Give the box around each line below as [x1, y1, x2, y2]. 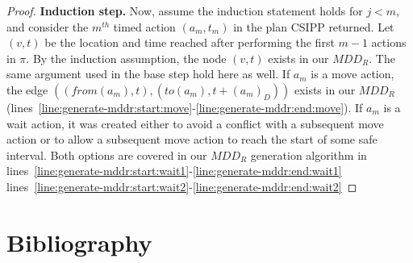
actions [371, 34, 407, 51]
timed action [113, 18, 176, 35]
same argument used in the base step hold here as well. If [6, 65, 290, 82]
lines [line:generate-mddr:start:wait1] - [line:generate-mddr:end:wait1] [6, 162, 342, 179]
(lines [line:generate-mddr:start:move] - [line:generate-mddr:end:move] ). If [6, 98, 363, 115]
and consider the [6, 18, 89, 35]
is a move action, [311, 65, 394, 82]
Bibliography [6, 225, 152, 258]
